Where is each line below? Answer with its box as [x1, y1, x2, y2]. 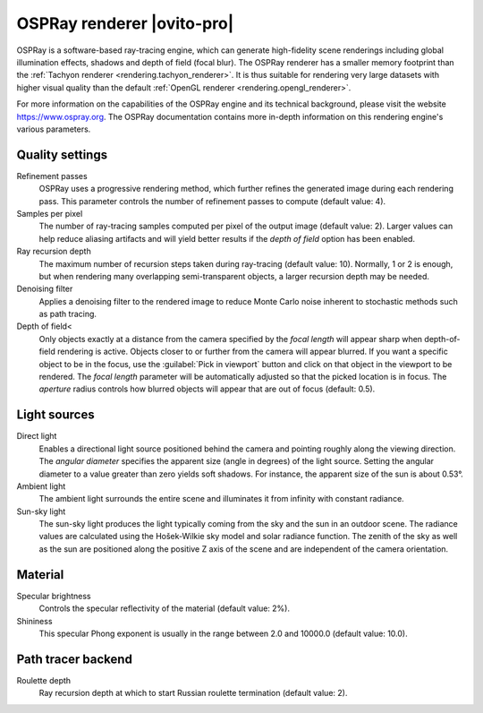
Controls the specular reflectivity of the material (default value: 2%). [38, 603, 291, 614]
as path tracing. [38, 309, 97, 320]
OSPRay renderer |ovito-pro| [16, 13, 234, 33]
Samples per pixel [16, 208, 83, 219]
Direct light [16, 431, 57, 442]
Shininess [16, 615, 53, 626]
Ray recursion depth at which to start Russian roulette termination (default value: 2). [38, 688, 348, 699]
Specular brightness [16, 590, 91, 601]
